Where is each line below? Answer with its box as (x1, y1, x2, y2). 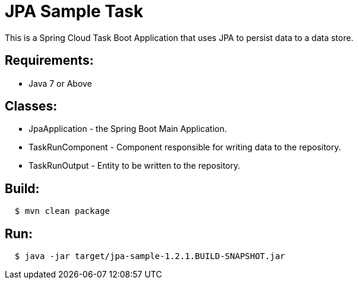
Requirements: (5, 53, 94, 68)
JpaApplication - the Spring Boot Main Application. (28, 124, 227, 134)
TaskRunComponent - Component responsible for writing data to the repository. (28, 142, 341, 153)
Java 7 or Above (28, 78, 92, 89)
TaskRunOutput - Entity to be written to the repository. (28, 160, 240, 171)
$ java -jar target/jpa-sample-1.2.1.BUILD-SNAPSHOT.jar (14, 251, 286, 261)
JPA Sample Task (5, 1, 144, 21)
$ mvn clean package (14, 206, 110, 216)
